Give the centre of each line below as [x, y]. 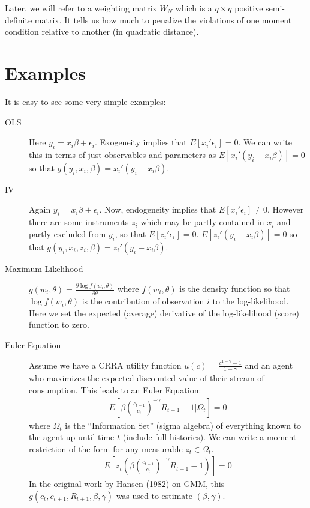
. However [285, 209]
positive [249, 8]
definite [19, 20]
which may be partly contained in [202, 222]
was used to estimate [154, 495]
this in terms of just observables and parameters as [123, 154]
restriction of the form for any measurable [106, 448]
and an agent [269, 365]
